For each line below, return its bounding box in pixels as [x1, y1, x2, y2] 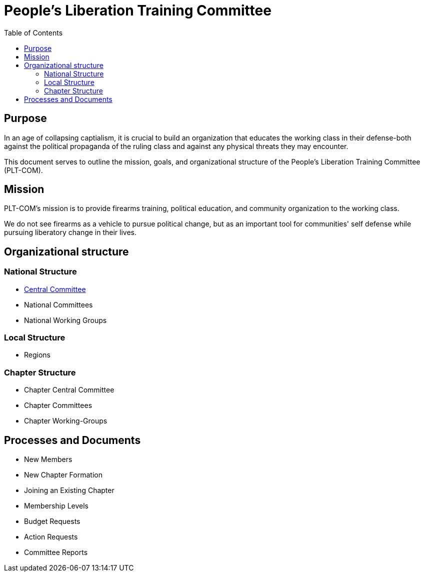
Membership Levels [24, 501, 88, 510]
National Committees [24, 300, 93, 309]
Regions [24, 350, 50, 359]
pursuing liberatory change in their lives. [4, 228, 137, 237]
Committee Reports [24, 548, 88, 556]
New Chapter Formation [24, 470, 102, 479]
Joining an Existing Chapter [24, 486, 114, 494]
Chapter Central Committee [24, 385, 114, 394]
